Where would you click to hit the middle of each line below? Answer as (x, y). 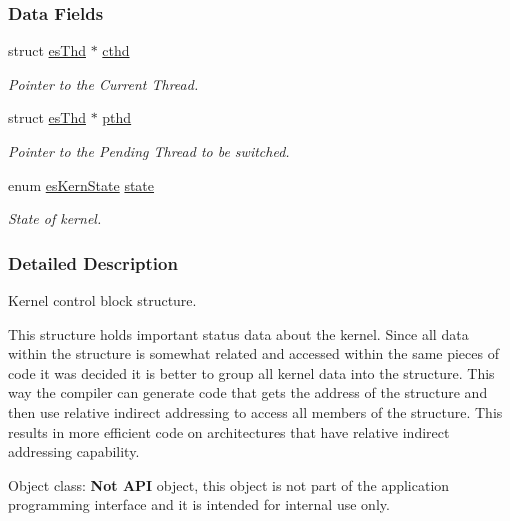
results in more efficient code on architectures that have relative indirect (229, 431)
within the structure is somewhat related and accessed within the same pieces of (253, 353)
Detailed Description (93, 262)
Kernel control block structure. (102, 300)
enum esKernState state (81, 184)
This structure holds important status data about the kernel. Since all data (238, 333)
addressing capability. (74, 451)
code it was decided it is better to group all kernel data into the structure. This (251, 372)
